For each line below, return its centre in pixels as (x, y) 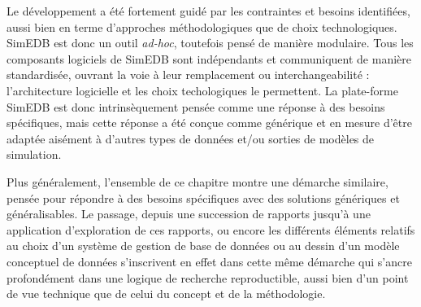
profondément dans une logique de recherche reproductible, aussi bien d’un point (208, 277)
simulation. (34, 154)
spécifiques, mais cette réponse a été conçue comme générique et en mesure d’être (209, 123)
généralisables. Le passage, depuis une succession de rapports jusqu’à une (189, 214)
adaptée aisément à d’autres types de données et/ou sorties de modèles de (191, 138)
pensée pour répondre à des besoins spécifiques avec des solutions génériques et (203, 197)
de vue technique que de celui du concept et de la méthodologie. (166, 294)
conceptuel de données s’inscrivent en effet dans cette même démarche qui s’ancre (209, 261)
